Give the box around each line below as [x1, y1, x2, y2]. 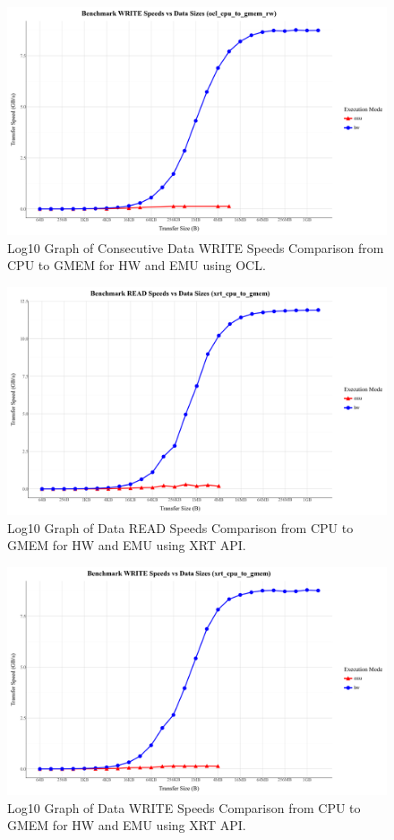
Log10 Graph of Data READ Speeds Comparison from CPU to [7, 518, 354, 537]
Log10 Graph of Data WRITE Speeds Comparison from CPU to [7, 798, 361, 817]
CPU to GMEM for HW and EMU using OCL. [7, 256, 266, 275]
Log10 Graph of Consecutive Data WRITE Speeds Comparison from [7, 238, 384, 257]
